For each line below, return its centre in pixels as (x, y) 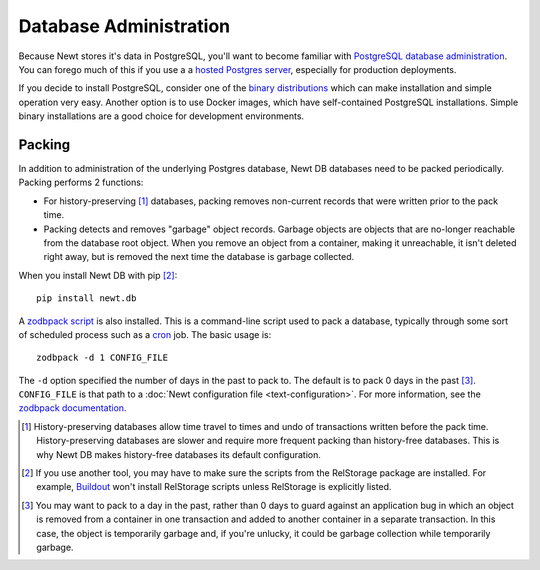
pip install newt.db (86, 298)
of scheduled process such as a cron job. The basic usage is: (145, 334)
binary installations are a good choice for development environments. (161, 116)
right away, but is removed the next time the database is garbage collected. (199, 257)
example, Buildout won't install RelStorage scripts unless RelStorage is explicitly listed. (214, 487)
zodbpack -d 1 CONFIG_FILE (102, 358)
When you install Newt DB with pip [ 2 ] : (98, 275)
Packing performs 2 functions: (81, 182)
